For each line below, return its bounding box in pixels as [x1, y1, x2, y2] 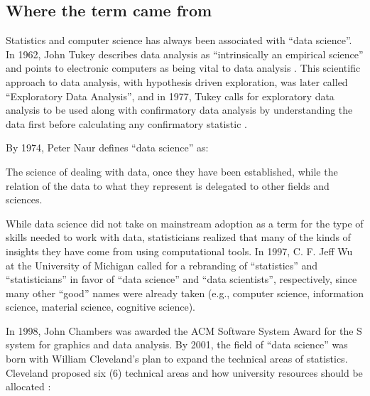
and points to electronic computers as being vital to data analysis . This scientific [6, 60, 361, 75]
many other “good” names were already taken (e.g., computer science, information [6, 285, 364, 300]
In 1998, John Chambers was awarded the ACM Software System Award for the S [6, 323, 362, 338]
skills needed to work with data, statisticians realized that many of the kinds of [6, 230, 351, 245]
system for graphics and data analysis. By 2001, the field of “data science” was [6, 337, 348, 352]
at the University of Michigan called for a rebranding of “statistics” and [6, 257, 318, 272]
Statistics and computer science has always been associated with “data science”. [6, 33, 352, 48]
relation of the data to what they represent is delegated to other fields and [6, 178, 330, 193]
